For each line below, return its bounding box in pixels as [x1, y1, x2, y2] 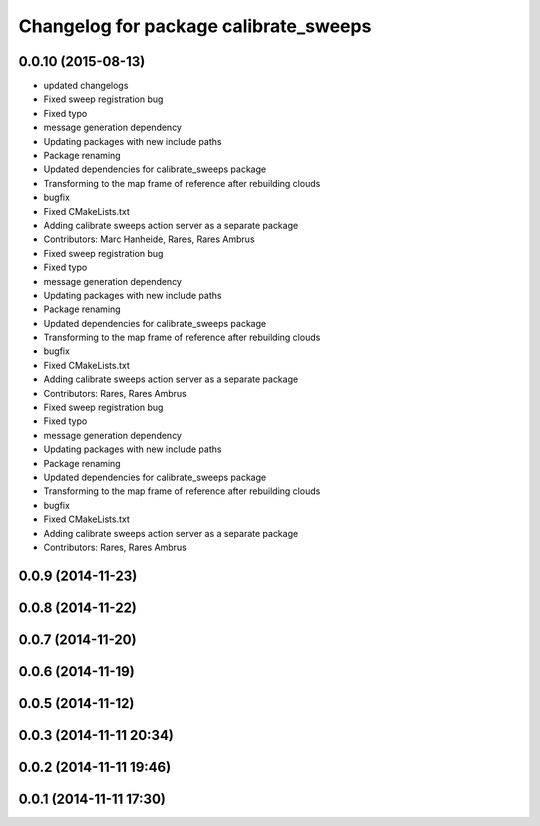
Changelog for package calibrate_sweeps [18, 15, 372, 37]
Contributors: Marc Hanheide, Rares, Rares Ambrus [43, 233, 255, 245]
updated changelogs [43, 80, 129, 92]
